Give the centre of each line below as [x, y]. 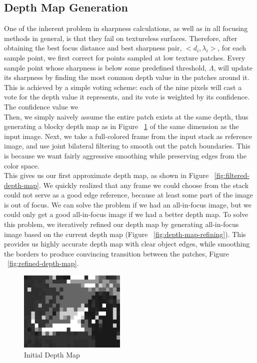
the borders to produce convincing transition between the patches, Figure [116, 253]
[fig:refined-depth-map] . [43, 263]
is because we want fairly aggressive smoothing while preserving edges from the [125, 155]
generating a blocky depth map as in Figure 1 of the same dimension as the [121, 126]
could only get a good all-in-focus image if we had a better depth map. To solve [126, 214]
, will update [233, 67]
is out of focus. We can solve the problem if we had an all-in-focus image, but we [128, 204]
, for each [232, 48]
